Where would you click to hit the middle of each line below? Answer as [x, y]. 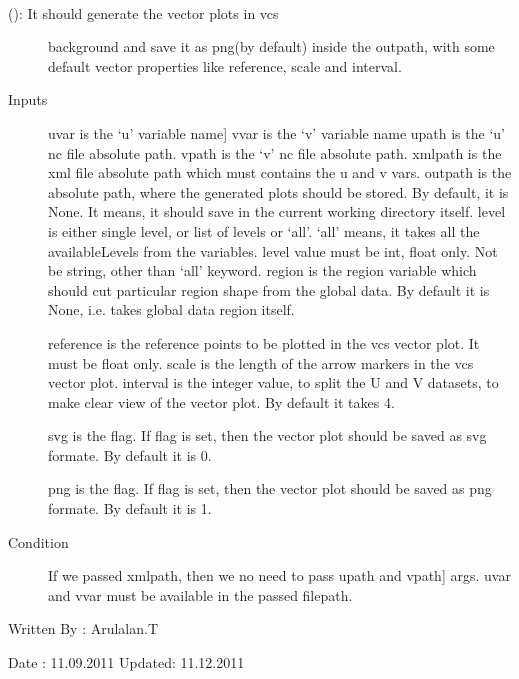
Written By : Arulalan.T [83, 628]
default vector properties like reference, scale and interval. [225, 65]
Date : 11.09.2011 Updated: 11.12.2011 [126, 662]
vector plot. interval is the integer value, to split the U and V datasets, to [273, 382]
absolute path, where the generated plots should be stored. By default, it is [278, 191]
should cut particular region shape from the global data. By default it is [269, 289]
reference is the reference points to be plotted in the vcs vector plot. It [264, 342]
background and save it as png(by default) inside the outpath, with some [271, 46]
